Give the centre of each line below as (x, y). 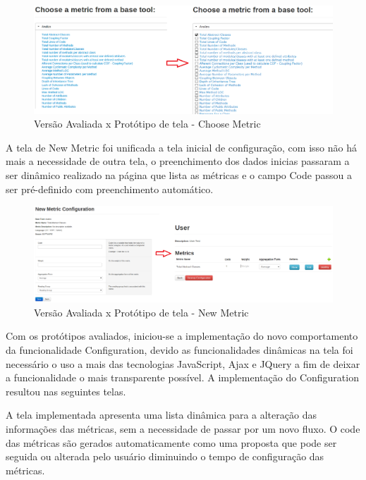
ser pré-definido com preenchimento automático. (110, 189)
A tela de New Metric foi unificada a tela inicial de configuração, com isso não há (181, 147)
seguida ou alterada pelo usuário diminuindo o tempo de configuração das (165, 456)
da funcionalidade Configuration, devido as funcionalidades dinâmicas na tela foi (179, 350)
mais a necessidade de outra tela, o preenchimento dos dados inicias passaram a (178, 161)
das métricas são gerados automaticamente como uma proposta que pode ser (171, 442)
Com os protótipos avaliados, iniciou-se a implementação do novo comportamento (182, 336)
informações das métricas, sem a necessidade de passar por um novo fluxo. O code (183, 428)
